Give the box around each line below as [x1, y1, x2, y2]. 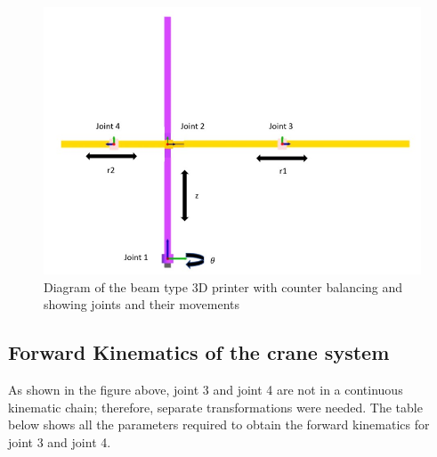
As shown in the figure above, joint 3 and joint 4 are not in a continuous [8, 379, 403, 398]
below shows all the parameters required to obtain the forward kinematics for [8, 415, 430, 434]
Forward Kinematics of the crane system [8, 339, 390, 366]
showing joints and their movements [44, 295, 239, 314]
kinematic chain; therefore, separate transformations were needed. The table [8, 397, 423, 416]
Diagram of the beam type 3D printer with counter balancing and [44, 277, 403, 296]
